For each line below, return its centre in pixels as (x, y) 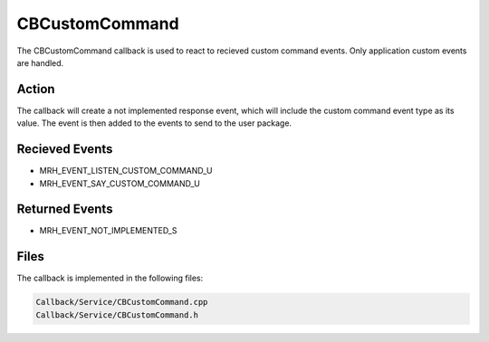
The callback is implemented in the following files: (110, 278)
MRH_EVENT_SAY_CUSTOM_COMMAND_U (120, 183)
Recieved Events (65, 149)
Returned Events (65, 209)
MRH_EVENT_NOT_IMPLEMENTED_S (108, 231)
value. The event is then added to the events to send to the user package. (154, 123)
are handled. (40, 62)
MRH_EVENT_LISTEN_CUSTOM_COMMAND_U (126, 171)
